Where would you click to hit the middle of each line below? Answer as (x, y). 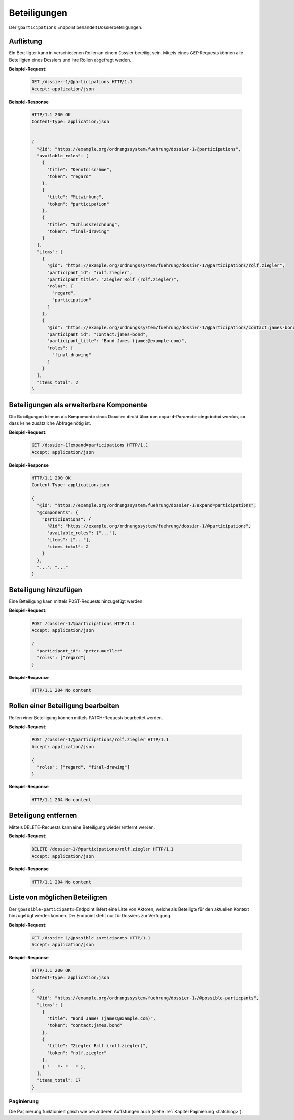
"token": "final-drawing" (78, 231)
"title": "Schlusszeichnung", (84, 224)
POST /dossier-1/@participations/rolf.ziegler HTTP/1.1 (100, 740)
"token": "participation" (78, 204)
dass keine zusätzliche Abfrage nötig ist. (50, 423)
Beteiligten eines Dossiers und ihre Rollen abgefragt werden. (70, 60)
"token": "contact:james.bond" (85, 1026)
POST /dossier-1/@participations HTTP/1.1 (83, 624)
